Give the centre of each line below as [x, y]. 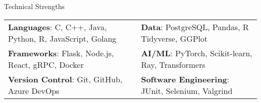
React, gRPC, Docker [46, 64]
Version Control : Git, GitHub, [65, 79]
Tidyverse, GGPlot [174, 38]
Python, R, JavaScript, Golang [62, 38]
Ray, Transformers [173, 64]
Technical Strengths [34, 6]
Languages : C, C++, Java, [57, 27]
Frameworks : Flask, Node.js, [61, 53]
